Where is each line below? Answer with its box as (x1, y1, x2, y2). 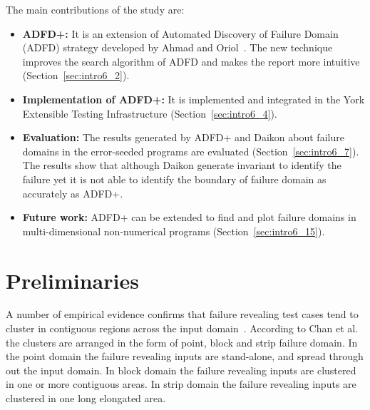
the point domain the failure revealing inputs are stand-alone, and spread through (6, 349, 364, 364)
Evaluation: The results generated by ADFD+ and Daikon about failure (22, 130, 344, 145)
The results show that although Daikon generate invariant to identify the (22, 158, 341, 173)
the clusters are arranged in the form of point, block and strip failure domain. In (6, 334, 358, 349)
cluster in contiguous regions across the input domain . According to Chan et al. (6, 321, 359, 336)
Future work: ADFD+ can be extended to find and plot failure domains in (22, 210, 356, 225)
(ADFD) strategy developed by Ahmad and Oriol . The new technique (22, 40, 333, 55)
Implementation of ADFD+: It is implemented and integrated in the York (22, 91, 365, 106)
